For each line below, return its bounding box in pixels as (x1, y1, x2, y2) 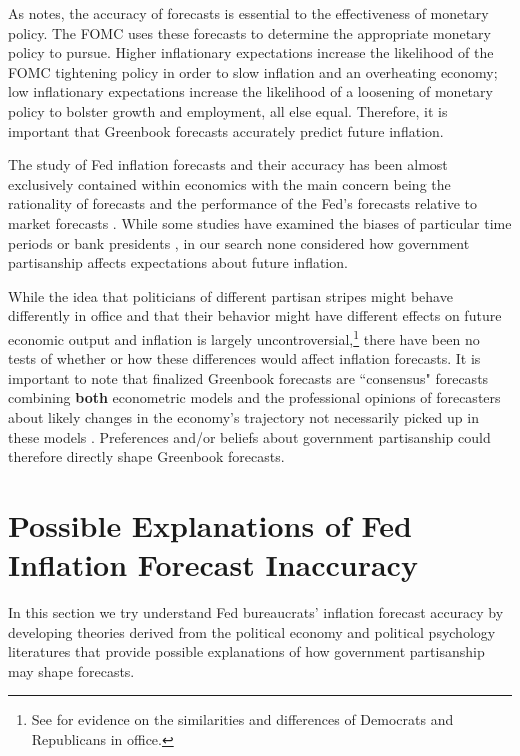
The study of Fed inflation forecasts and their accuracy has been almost (8, 154, 448, 175)
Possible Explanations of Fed (8, 504, 412, 545)
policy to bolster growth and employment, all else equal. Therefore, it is (8, 100, 448, 121)
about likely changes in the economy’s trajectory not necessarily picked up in (8, 406, 479, 427)
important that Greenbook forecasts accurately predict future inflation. (8, 120, 444, 141)
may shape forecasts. (8, 660, 135, 681)
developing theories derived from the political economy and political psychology (8, 621, 496, 642)
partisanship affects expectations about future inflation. (8, 252, 348, 273)
